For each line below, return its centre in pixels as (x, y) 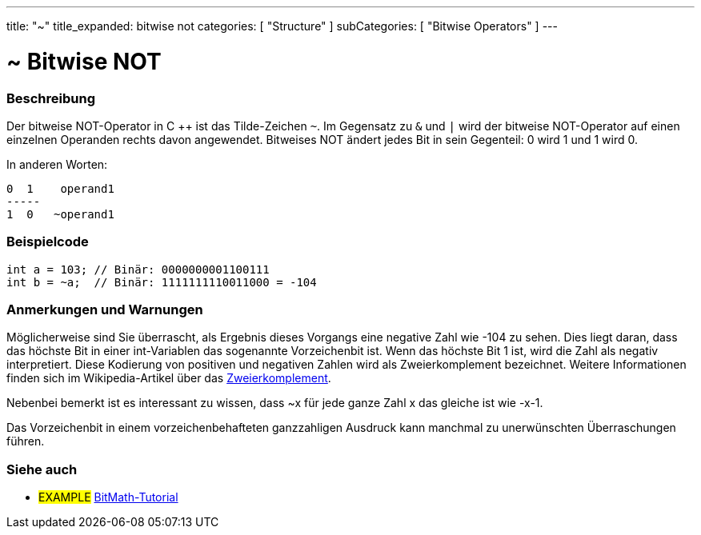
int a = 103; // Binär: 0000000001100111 (138, 269)
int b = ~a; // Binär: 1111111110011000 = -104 (162, 282)
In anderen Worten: (57, 164)
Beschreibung (51, 98)
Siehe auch (42, 469)
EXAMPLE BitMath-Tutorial (108, 497)
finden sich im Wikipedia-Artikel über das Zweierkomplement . (169, 378)
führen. (26, 441)
